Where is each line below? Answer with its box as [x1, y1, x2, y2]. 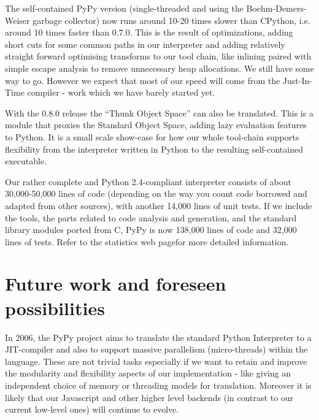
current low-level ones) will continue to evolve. [5, 403, 179, 416]
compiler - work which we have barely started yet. [27, 86, 215, 99]
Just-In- [282, 74, 312, 86]
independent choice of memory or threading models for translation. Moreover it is [5, 378, 312, 391]
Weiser [5, 13, 30, 26]
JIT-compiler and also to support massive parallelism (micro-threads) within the [5, 343, 308, 356]
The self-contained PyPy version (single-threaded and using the [5, 2, 244, 14]
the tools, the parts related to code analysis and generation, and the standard [5, 211, 297, 224]
